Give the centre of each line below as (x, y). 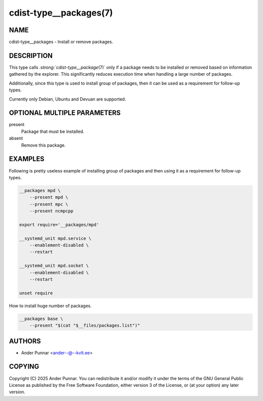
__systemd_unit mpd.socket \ (54, 266)
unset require (36, 293)
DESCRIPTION (31, 55)
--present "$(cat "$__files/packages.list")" (85, 326)
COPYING (24, 367)
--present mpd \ (49, 197)
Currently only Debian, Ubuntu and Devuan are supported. (67, 99)
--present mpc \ (49, 204)
